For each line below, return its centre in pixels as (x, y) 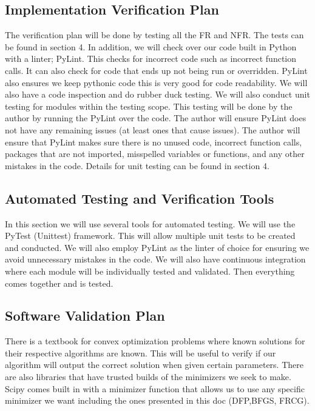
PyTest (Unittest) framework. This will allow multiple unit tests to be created (150, 236)
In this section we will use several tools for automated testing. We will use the (150, 223)
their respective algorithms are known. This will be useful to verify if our (141, 353)
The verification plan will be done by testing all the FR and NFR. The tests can (154, 35)
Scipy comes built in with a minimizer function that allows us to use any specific (155, 388)
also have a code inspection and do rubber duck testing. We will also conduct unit (157, 94)
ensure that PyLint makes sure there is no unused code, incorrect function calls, (154, 142)
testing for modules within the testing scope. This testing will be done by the (149, 106)
